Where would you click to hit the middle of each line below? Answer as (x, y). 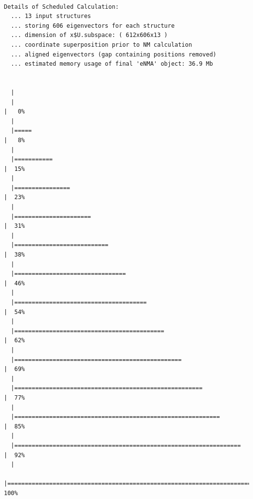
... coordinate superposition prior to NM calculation (101, 45)
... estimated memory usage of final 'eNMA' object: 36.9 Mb (112, 64)
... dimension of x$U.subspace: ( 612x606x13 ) (89, 35)
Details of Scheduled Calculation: (62, 7)
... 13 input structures (51, 16)
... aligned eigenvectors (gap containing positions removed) (114, 54)
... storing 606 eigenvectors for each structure (93, 26)
